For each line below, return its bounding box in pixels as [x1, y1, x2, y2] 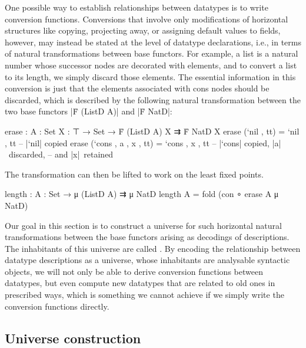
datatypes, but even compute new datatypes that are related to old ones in [5, 277, 275, 289]
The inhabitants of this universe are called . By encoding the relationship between [5, 242, 301, 254]
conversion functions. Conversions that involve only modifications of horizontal [5, 12, 288, 25]
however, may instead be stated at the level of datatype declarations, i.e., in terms [5, 35, 301, 48]
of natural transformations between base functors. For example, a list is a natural [5, 47, 298, 60]
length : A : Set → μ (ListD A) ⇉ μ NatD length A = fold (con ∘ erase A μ [5, 188, 279, 200]
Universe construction [5, 329, 141, 347]
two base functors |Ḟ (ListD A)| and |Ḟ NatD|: [5, 105, 172, 117]
